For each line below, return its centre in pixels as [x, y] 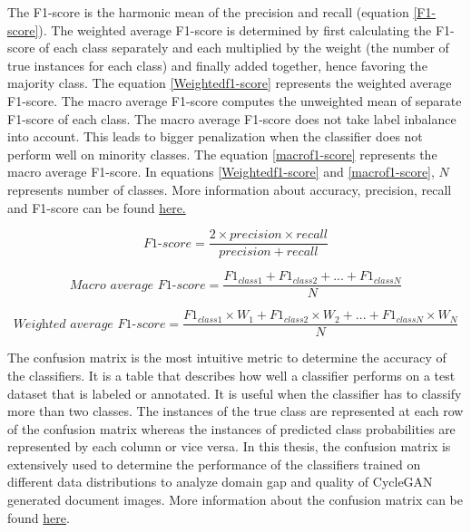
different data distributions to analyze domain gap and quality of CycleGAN [220, 482]
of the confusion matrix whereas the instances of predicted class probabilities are [231, 428]
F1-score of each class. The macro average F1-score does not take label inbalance [232, 118]
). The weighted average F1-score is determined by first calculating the [235, 29]
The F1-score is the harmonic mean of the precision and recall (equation [208, 12]
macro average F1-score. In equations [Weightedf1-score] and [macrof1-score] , [221, 172]
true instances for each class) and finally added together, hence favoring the [217, 65]
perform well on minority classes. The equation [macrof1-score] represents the [222, 154]
